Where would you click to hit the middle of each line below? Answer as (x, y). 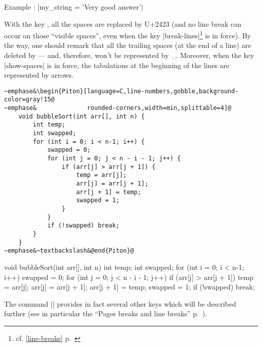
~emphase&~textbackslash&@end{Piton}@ (69, 251)
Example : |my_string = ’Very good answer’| (74, 7)
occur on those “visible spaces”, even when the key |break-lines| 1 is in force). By (127, 35)
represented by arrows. (39, 75)
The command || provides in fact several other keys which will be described (120, 303)
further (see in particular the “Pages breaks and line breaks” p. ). (106, 313)
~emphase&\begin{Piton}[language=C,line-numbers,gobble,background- (121, 91)
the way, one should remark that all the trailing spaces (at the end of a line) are (128, 45)
